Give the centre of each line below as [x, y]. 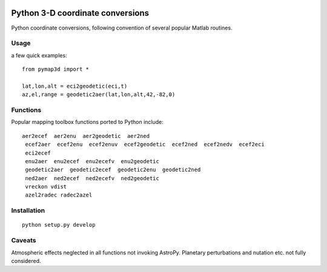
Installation [28, 210]
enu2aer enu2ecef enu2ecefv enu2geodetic [92, 161]
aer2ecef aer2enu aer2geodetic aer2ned [86, 136]
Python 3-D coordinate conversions [80, 13]
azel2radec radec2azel [59, 195]
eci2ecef [38, 153]
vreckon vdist [46, 187]
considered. [26, 261]
